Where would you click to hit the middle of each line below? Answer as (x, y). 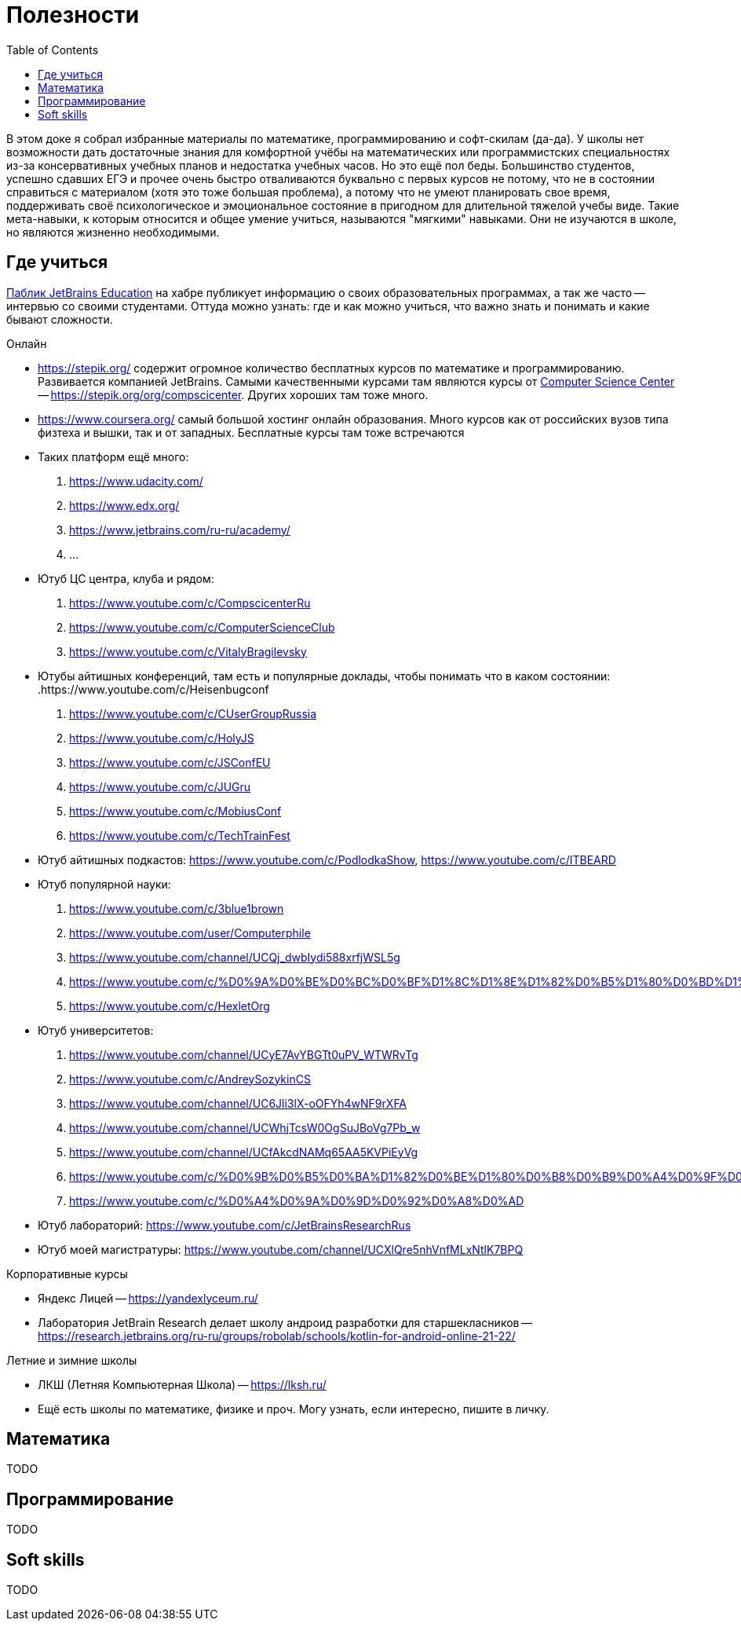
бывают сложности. (60, 319)
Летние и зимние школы (72, 1360)
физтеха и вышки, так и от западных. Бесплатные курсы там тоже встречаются (251, 432)
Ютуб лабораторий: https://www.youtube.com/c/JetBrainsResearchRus (224, 1225)
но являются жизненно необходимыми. (113, 232)
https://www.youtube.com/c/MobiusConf (175, 811)
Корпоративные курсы (67, 1273)
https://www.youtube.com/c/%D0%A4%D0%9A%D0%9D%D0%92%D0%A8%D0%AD (297, 1200)
